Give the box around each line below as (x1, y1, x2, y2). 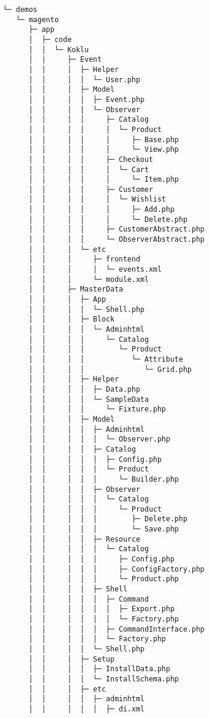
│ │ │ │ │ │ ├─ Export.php (28, 605, 175, 614)
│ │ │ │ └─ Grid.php (28, 365, 192, 374)
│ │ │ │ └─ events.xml (28, 265, 162, 274)
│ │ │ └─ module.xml (28, 275, 149, 284)
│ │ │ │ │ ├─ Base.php (28, 135, 179, 144)
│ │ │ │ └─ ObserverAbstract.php (28, 235, 205, 244)
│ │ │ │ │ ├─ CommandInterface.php (28, 624, 205, 633)
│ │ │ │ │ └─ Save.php (28, 525, 179, 534)
